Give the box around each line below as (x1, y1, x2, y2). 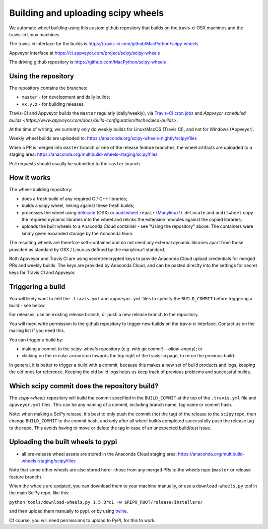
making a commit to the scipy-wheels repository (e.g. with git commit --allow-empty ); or (21, 345, 203, 352)
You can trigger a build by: (9, 336, 64, 342)
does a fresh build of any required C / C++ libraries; (21, 196, 128, 201)
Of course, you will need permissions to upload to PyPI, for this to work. (9, 517, 156, 523)
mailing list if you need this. (9, 328, 66, 333)
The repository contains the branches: (9, 85, 88, 91)
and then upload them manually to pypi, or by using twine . (9, 508, 128, 514)
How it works (9, 174, 51, 182)
